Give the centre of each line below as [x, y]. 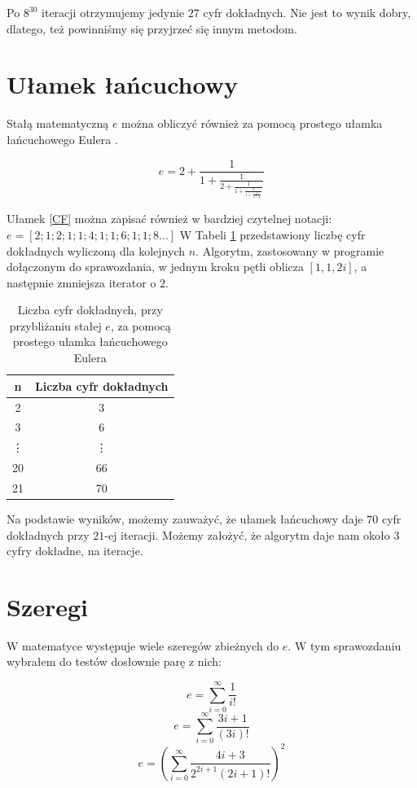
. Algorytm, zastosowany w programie [290, 250]
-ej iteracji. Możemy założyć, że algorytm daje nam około [247, 534]
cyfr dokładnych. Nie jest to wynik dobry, [307, 12]
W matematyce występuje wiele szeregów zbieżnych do [143, 645]
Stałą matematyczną [58, 123]
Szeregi [48, 606]
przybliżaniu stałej [55, 325]
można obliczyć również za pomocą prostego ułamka [252, 123]
